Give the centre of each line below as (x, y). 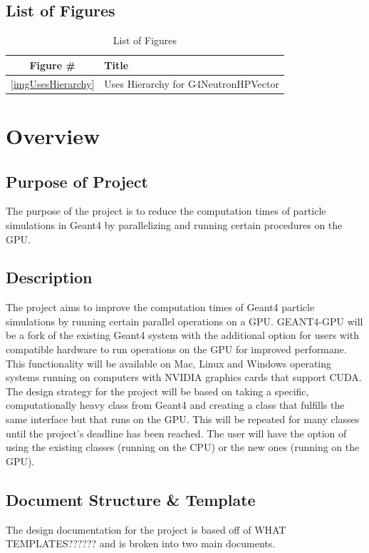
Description (49, 277)
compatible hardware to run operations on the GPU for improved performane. (176, 349)
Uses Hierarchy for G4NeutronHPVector (192, 83)
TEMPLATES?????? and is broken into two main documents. (141, 543)
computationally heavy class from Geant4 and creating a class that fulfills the (175, 405)
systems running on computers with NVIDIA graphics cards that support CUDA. (184, 377)
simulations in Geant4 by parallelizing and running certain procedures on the (174, 224)
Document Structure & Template (131, 499)
